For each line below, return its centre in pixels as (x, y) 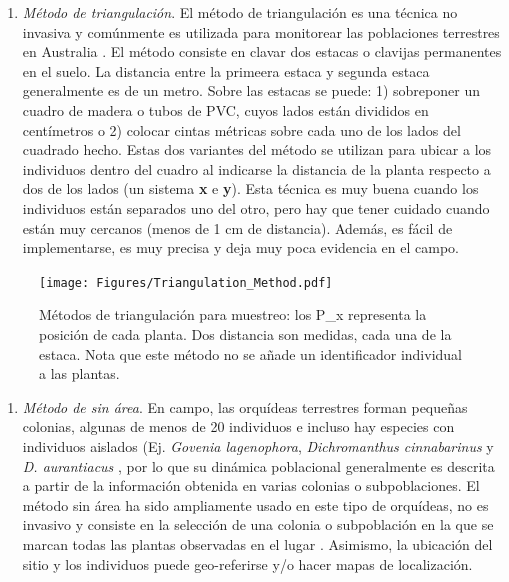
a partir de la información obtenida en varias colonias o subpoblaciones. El (251, 485)
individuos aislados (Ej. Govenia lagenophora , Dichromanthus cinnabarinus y (258, 445)
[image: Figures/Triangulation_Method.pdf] (186, 282)
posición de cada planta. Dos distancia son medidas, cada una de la (245, 333)
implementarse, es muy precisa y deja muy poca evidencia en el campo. (240, 247)
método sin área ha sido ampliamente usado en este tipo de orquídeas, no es (255, 504)
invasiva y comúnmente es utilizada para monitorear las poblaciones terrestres (261, 31)
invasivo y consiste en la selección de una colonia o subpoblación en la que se (258, 524)
